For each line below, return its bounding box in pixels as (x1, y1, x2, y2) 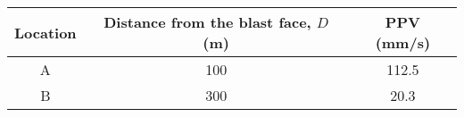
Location (14, 21, 77, 43)
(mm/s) (375, 32, 431, 53)
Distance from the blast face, (104, 12, 311, 32)
